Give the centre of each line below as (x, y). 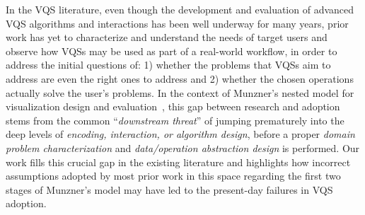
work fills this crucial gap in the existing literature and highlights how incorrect (178, 162)
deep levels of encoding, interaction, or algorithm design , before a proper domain (180, 134)
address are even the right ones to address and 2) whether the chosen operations (180, 78)
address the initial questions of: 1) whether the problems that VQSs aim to (168, 65)
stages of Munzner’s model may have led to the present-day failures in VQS (169, 189)
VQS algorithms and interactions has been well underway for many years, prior (177, 23)
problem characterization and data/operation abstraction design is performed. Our (183, 147)
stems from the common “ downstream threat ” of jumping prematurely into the (175, 120)
